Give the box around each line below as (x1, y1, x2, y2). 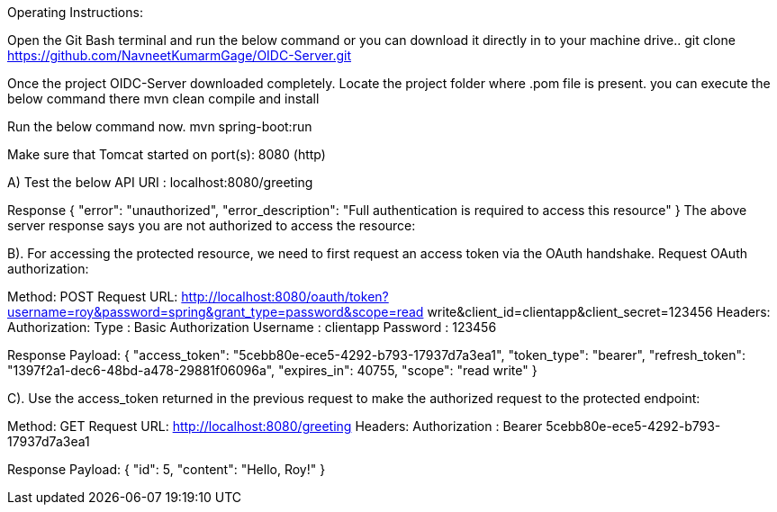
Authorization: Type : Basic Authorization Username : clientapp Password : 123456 (7, 319, 497, 335)
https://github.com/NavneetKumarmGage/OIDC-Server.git (7, 48, 351, 63)
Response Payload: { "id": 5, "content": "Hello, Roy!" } (7, 462, 326, 477)
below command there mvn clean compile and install (7, 91, 320, 106)
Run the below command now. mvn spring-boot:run (7, 119, 312, 134)
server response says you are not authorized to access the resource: (7, 218, 416, 233)
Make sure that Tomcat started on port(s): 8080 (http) (7, 147, 326, 162)
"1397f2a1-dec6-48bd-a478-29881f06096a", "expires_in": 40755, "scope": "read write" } (7, 363, 538, 378)
